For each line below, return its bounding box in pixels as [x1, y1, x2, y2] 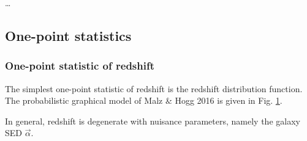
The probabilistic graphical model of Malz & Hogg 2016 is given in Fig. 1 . [5, 94, 282, 107]
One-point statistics [5, 26, 132, 45]
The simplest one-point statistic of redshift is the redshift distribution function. [5, 82, 303, 95]
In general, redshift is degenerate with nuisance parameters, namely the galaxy [5, 114, 300, 127]
